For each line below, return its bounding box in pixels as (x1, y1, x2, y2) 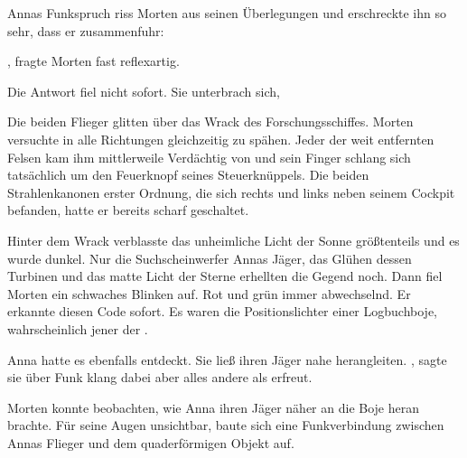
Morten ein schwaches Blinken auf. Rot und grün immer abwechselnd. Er (7, 284, 411, 303)
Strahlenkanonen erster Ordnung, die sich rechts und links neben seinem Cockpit (7, 182, 455, 201)
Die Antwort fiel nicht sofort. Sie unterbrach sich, (7, 81, 280, 100)
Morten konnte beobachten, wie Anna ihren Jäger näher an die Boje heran (7, 397, 419, 416)
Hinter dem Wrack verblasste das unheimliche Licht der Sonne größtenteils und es (7, 230, 460, 249)
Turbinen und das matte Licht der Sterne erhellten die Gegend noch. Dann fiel (7, 266, 443, 285)
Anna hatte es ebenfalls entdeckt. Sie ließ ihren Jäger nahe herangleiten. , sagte (7, 350, 447, 369)
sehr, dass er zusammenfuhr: (7, 21, 164, 40)
